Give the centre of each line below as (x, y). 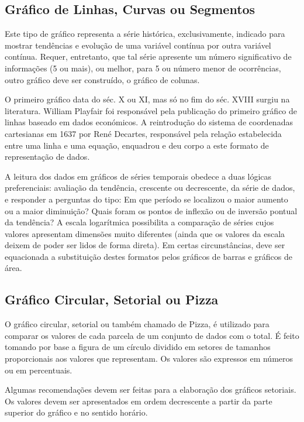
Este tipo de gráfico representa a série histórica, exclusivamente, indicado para (145, 34)
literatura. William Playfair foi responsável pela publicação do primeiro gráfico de (151, 110)
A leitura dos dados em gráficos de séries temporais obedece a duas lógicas (138, 176)
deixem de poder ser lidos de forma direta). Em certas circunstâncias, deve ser (145, 245)
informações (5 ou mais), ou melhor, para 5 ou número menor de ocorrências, (143, 68)
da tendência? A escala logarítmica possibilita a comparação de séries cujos (139, 222)
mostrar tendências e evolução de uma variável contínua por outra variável (138, 45)
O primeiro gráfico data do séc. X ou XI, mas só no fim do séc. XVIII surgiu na (147, 99)
